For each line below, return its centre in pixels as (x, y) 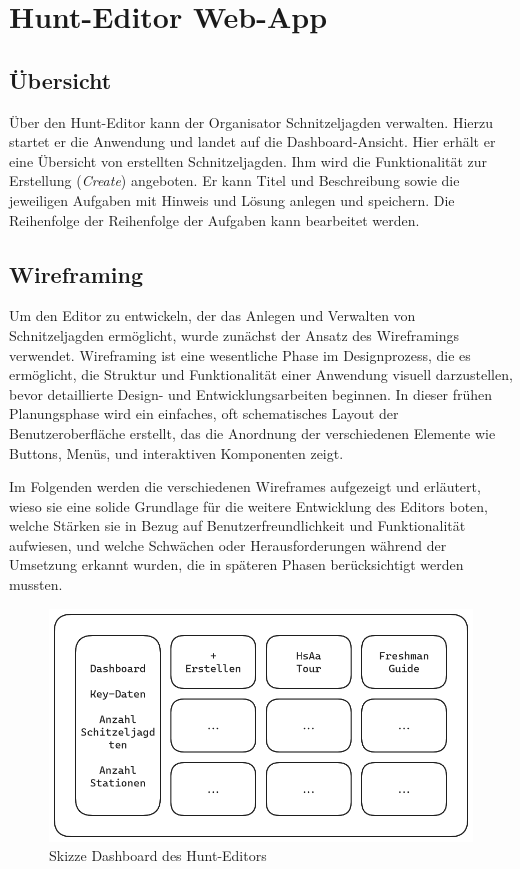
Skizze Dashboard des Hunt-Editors (158, 855)
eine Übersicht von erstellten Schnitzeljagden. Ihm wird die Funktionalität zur (248, 160)
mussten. (36, 584)
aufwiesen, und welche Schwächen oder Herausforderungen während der (228, 544)
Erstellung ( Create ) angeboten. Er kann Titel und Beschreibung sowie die (234, 180)
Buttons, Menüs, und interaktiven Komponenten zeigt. (176, 452)
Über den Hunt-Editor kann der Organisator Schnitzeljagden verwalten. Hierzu (251, 121)
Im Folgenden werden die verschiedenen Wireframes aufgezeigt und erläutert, (245, 486)
